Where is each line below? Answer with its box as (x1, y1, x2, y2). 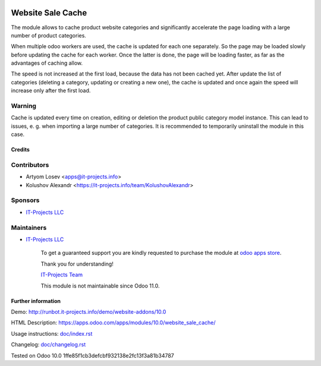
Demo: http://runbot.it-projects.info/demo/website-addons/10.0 (11, 308, 166, 315)
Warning (11, 102, 37, 110)
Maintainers (11, 223, 47, 232)
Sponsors (11, 196, 40, 204)
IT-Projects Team (40, 271, 83, 279)
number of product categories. (11, 31, 86, 39)
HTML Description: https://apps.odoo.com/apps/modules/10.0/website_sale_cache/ (11, 319, 216, 326)
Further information (11, 297, 61, 304)
